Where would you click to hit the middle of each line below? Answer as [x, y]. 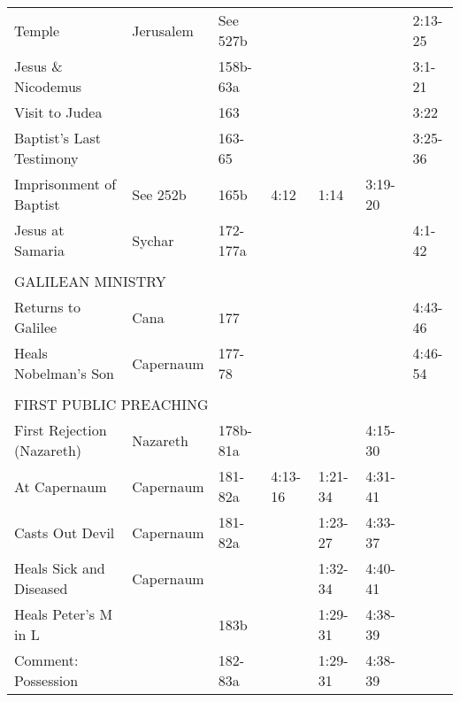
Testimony [46, 158]
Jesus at [39, 230]
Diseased [41, 588]
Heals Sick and [60, 568]
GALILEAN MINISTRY [90, 281]
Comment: [46, 660]
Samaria [39, 250]
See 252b [159, 194]
